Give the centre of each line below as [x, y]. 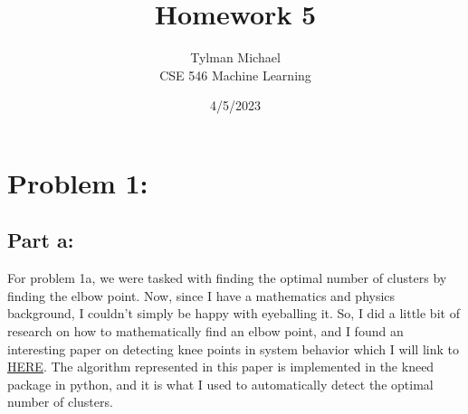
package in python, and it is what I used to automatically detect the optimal [220, 384]
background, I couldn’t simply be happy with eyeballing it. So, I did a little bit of [234, 313]
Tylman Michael [235, 57]
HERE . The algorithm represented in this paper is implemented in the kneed [221, 367]
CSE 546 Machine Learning [235, 75]
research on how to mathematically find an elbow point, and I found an [205, 331]
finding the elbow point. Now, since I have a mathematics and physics [201, 295]
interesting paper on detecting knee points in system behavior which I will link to [233, 348]
